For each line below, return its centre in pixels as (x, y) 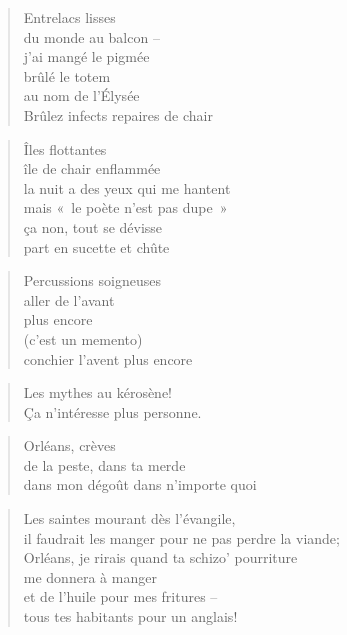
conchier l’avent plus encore (108, 358)
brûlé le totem (67, 75)
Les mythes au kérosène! (98, 392)
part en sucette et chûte (96, 246)
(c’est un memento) (83, 338)
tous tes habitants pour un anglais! (130, 616)
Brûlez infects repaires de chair (118, 114)
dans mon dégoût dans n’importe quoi (140, 484)
